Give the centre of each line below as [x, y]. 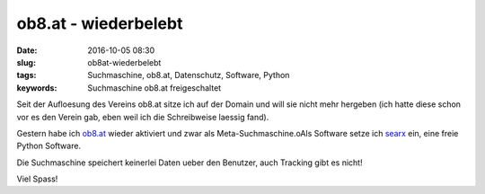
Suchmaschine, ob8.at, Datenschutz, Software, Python [189, 75]
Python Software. [48, 146]
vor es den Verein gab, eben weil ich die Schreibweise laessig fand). [143, 117]
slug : [26, 62]
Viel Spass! [37, 179]
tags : [26, 75]
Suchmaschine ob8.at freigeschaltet [154, 88]
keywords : [37, 88]
